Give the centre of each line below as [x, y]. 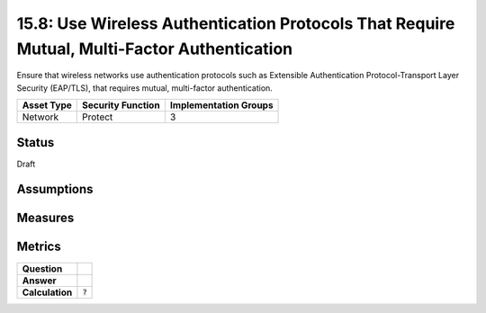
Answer [40, 281]
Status [36, 143]
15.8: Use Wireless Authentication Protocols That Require [236, 23]
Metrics [39, 247]
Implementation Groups [221, 105]
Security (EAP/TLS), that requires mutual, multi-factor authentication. [145, 88]
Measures [45, 218]
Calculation [47, 292]
